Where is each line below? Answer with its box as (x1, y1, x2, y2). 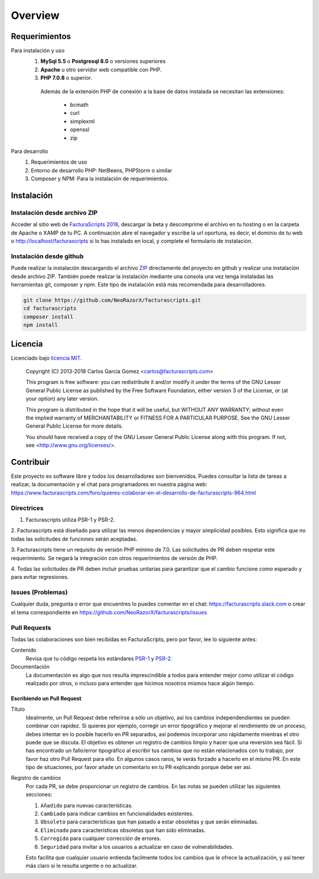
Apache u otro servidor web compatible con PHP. (40, 66, 162, 73)
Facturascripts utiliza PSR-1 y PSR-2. (25, 516, 115, 523)
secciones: (25, 791, 53, 798)
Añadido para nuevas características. (40, 802, 133, 809)
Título (11, 706, 25, 713)
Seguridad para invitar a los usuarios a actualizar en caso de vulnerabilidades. (40, 843, 234, 850)
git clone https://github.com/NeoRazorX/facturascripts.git (23, 297, 201, 304)
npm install (23, 322, 58, 328)
